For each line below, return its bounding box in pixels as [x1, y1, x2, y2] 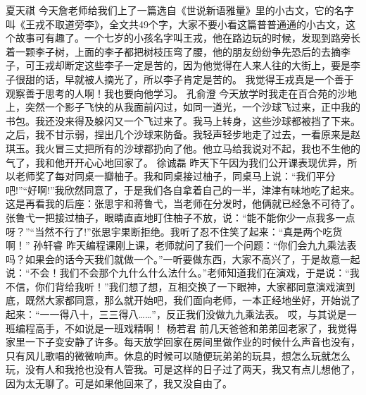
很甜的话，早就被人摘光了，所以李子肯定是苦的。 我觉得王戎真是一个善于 [15, 71, 354, 86]
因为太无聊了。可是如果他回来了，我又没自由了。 [6, 376, 232, 391]
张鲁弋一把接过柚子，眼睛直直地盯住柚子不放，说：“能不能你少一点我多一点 [6, 209, 355, 224]
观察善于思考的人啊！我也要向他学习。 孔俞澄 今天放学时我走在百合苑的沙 [6, 85, 348, 100]
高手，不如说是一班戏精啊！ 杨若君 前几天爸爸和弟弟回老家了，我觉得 [34, 320, 358, 335]
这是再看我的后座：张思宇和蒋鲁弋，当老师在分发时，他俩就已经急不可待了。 [6, 196, 360, 211]
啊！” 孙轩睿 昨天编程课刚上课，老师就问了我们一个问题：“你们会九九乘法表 [6, 238, 357, 253]
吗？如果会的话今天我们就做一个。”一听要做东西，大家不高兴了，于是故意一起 [6, 251, 360, 266]
